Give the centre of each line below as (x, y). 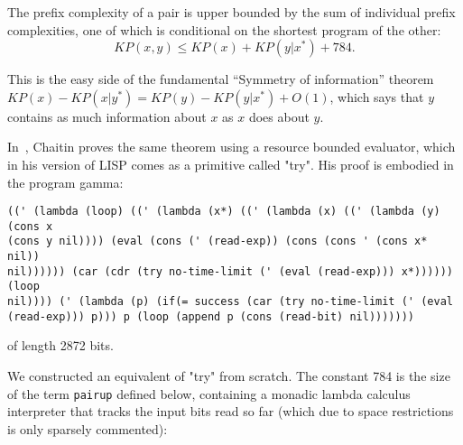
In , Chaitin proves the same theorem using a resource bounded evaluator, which (231, 147)
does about (279, 116)
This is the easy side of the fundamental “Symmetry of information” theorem (221, 79)
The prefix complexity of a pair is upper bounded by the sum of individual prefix (231, 12)
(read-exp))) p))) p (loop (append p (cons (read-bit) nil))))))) (211, 316)
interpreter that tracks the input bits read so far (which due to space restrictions (231, 411)
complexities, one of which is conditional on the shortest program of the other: (224, 29)
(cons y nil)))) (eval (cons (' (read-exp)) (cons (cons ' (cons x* (218, 241)
